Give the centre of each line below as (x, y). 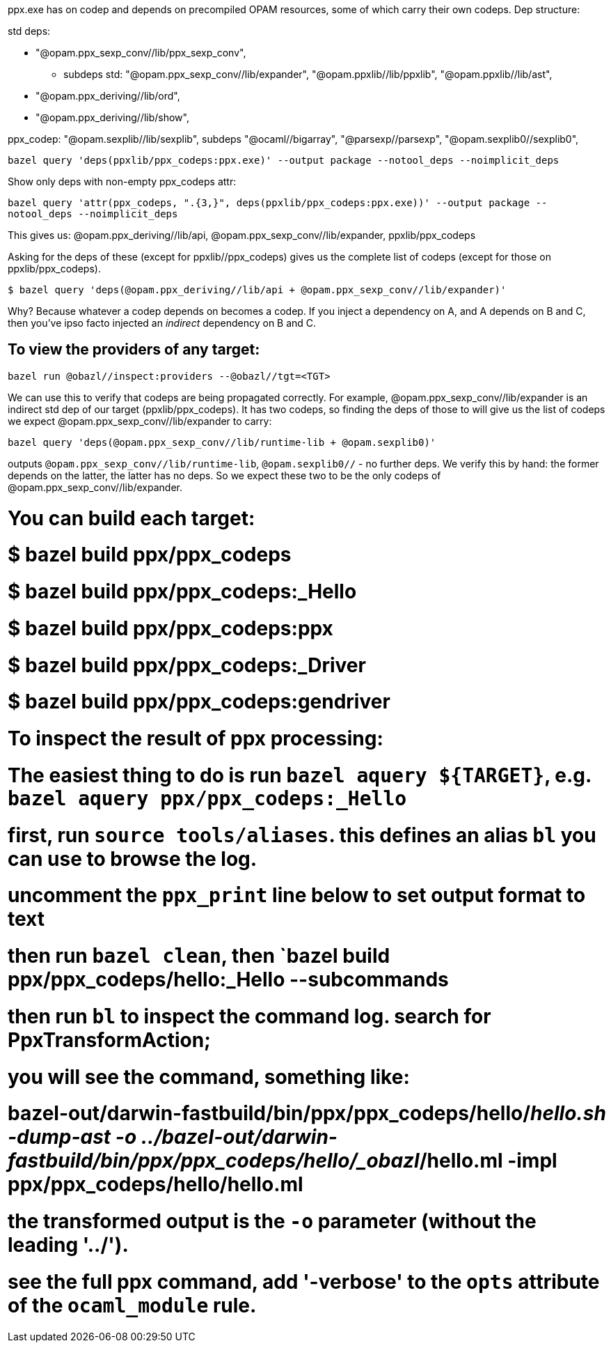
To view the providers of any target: (134, 350)
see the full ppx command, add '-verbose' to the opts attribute (304, 1281)
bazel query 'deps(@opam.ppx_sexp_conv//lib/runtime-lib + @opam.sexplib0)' (222, 442)
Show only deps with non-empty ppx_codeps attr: (122, 181)
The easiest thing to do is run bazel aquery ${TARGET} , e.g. (300, 775)
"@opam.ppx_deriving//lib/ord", (108, 96)
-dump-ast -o (72, 1137)
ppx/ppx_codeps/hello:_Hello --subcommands (228, 980)
